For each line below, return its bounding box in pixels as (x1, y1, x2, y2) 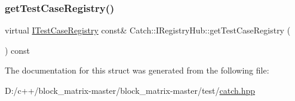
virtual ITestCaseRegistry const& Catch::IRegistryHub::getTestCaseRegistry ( (5, 24, 291, 36)
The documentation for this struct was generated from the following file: (5, 64, 269, 76)
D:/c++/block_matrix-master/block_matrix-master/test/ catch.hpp (5, 84, 256, 96)
